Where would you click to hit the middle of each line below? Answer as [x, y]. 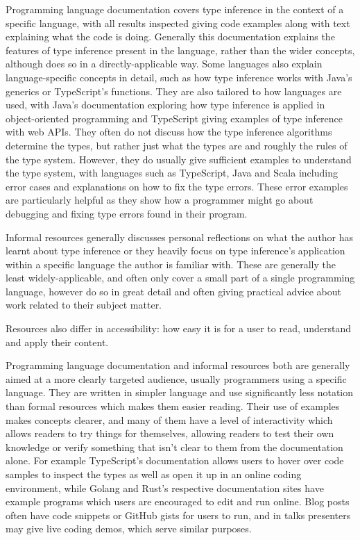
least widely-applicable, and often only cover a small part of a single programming [180, 278]
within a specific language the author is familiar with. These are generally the [171, 264]
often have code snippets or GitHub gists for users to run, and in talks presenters [178, 515]
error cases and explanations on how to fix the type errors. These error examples [177, 186]
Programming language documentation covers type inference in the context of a [175, 9]
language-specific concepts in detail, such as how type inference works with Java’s [179, 77]
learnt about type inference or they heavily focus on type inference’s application [175, 251]
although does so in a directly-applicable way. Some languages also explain [164, 64]
